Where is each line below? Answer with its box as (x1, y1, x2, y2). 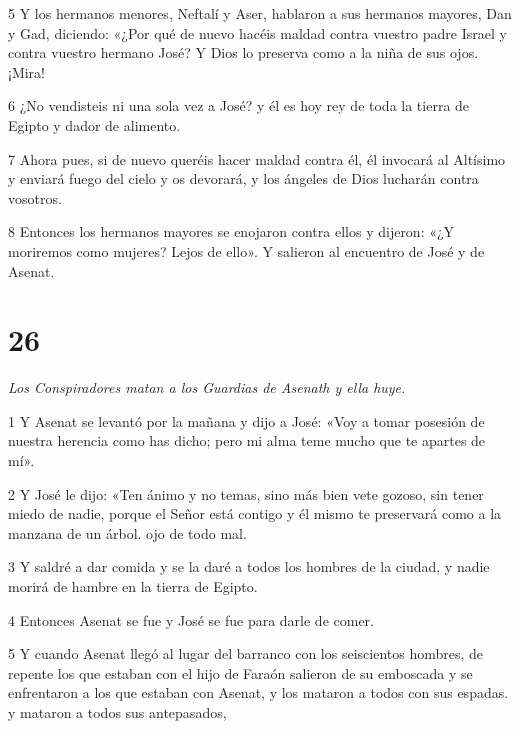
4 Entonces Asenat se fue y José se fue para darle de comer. (8, 609, 374, 630)
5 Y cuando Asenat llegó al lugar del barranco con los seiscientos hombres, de (8, 643, 484, 664)
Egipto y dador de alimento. (8, 114, 181, 135)
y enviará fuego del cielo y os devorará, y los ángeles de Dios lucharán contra (8, 168, 479, 189)
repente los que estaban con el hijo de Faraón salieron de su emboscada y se (8, 662, 473, 683)
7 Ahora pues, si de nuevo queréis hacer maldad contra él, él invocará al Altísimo (8, 148, 506, 169)
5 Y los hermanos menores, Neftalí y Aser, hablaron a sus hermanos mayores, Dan (8, 3, 512, 23)
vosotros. (8, 187, 62, 208)
